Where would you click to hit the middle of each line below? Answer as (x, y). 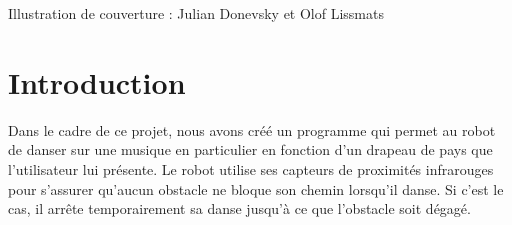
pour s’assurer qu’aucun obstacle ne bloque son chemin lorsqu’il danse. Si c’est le (256, 188)
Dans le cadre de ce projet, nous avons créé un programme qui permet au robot (252, 129)
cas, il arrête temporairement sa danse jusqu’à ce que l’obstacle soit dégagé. (239, 208)
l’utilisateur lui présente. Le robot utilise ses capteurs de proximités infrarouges (251, 168)
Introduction (97, 81)
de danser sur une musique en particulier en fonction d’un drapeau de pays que (250, 149)
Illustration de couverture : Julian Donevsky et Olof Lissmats (196, 13)
